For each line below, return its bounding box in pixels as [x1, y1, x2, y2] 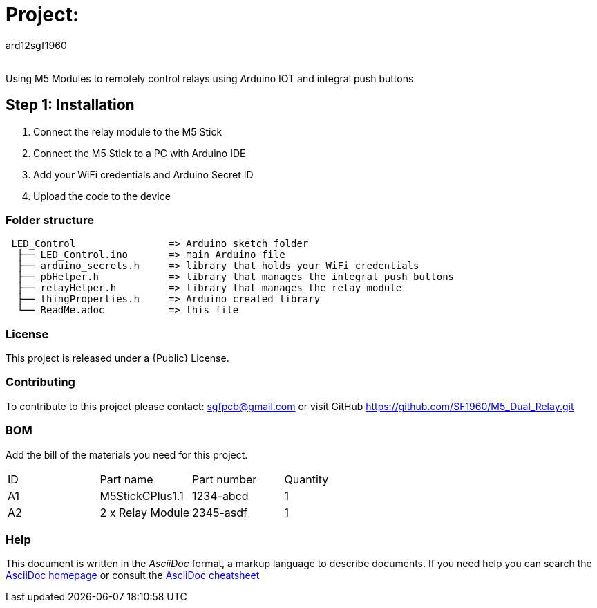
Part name [99, 472, 153, 486]
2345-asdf [192, 505, 248, 519]
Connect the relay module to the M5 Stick [33, 125, 222, 138]
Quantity [284, 472, 329, 486]
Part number [192, 472, 257, 486]
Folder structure [6, 212, 94, 227]
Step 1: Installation [6, 96, 135, 114]
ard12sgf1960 [6, 39, 67, 51]
